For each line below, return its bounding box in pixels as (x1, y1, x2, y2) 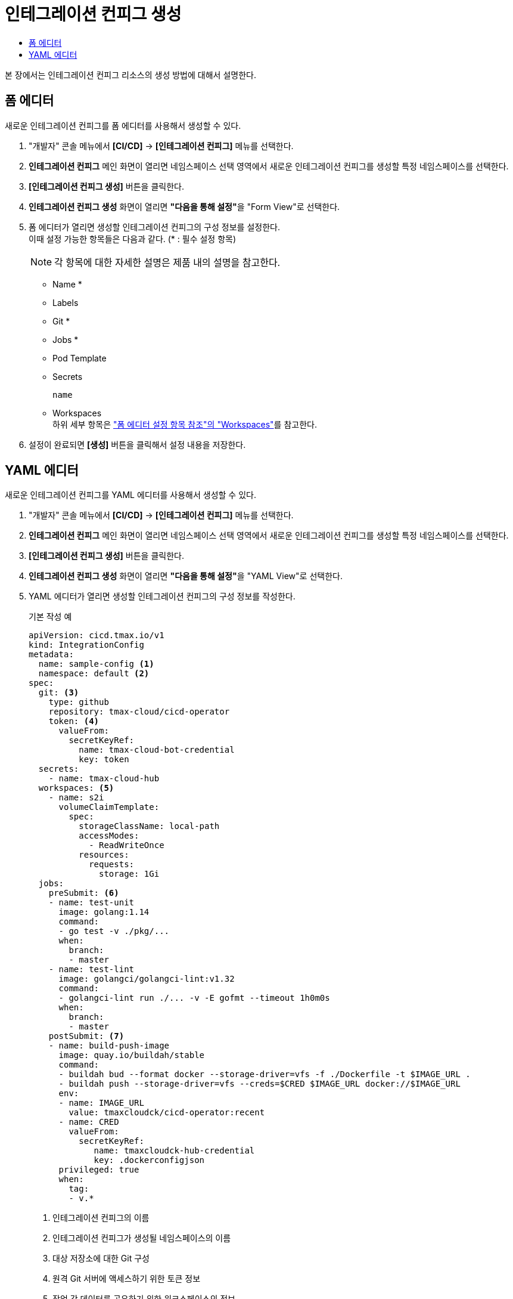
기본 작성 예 (29, 611, 72, 622)
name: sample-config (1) (38, 659, 154, 669)
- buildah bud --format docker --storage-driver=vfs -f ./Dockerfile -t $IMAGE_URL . (58, 1069, 471, 1080)
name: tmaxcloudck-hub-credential (94, 1146, 255, 1156)
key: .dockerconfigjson (94, 1155, 205, 1165)
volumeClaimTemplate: (58, 802, 160, 812)
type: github (48, 697, 109, 707)
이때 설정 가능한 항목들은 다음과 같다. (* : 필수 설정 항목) (29, 233, 237, 244)
